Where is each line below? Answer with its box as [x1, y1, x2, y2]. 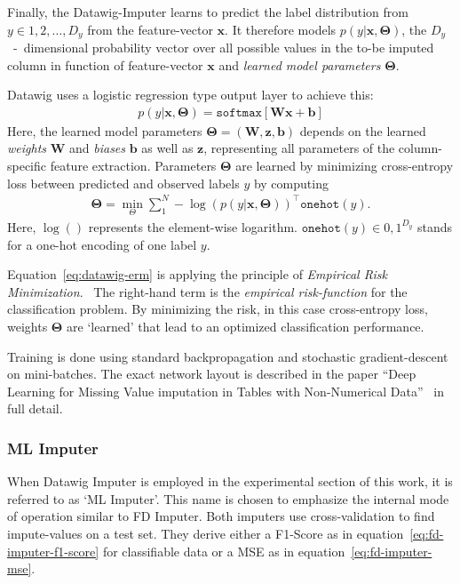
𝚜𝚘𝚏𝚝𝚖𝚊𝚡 [216, 106, 262, 119]
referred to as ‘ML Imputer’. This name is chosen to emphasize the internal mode [7, 489, 449, 508]
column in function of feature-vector [7, 55, 203, 74]
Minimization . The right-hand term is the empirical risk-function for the [7, 282, 408, 300]
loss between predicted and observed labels [7, 173, 240, 192]
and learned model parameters [218, 55, 381, 74]
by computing [253, 173, 329, 192]
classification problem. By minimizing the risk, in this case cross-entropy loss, [7, 300, 428, 318]
